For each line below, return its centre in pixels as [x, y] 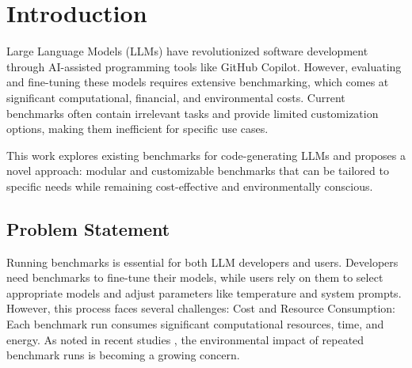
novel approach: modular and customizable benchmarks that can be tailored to [198, 171]
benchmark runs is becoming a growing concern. [123, 355]
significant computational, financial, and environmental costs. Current [176, 97]
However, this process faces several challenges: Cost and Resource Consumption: [201, 308]
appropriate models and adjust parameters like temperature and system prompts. [204, 292]
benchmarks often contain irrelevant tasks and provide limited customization [193, 113]
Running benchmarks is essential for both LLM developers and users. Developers [202, 262]
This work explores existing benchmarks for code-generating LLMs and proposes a [206, 155]
